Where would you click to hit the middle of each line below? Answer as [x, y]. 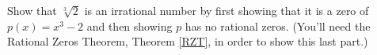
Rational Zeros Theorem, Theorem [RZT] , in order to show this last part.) [188, 41]
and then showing [129, 26]
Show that [32, 10]
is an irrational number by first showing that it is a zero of [227, 10]
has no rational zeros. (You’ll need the [278, 26]
